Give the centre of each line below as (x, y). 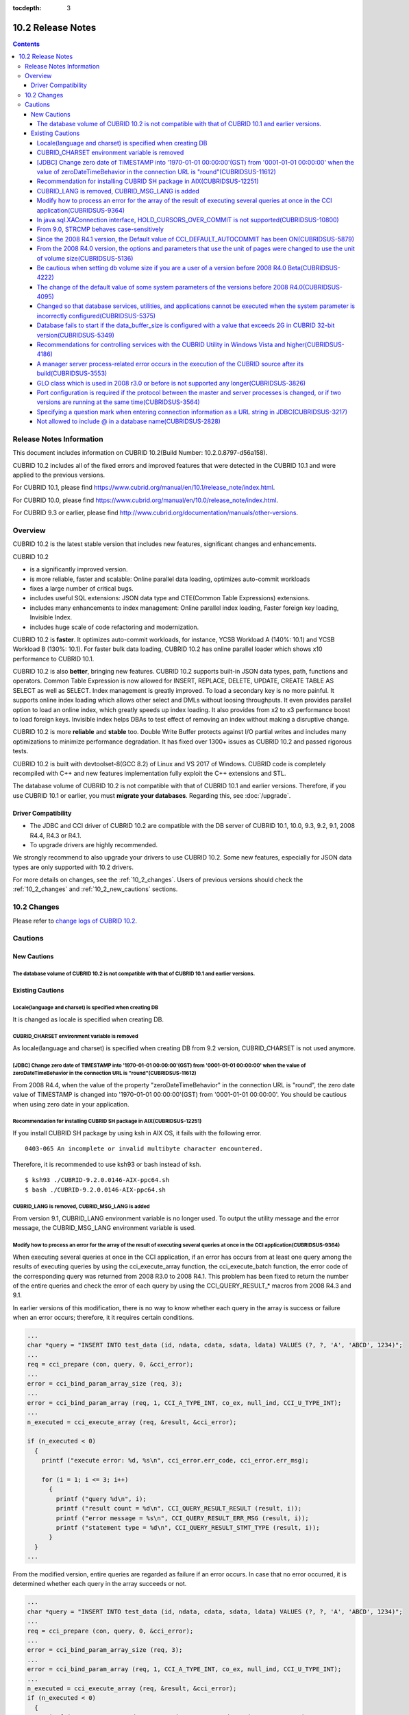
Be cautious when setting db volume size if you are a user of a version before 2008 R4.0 (162, 268)
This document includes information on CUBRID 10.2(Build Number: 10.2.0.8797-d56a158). (140, 453)
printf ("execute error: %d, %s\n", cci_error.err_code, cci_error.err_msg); (175, 1460)
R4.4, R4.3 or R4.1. (55, 835)
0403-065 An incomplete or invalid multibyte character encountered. (144, 1149)
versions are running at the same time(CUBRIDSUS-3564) (118, 402)
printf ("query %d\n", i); (101, 1499)
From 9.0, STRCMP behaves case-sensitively (100, 229)
